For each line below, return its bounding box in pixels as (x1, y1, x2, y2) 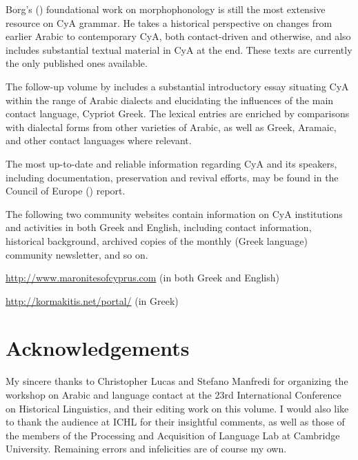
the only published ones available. (6, 56, 148, 70)
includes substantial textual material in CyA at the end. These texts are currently (6, 42, 352, 57)
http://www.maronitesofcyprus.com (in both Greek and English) (6, 270, 279, 285)
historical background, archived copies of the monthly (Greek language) (6, 233, 308, 248)
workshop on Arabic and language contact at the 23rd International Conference (6, 388, 341, 401)
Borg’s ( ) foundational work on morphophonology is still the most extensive (6, 2, 326, 16)
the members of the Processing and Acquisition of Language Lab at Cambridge (6, 428, 340, 442)
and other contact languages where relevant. (6, 133, 192, 148)
